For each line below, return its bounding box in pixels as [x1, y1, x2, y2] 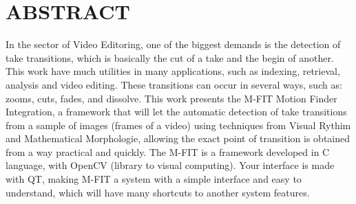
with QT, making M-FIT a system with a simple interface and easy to [6, 172, 302, 186]
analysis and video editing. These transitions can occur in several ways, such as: [6, 77, 342, 91]
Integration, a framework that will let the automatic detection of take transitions [6, 104, 347, 119]
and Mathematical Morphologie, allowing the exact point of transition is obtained [6, 131, 350, 146]
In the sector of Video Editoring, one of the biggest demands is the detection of [6, 37, 341, 52]
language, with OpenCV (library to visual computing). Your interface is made [6, 158, 335, 172]
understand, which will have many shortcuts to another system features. [6, 185, 310, 199]
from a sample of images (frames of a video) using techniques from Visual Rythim [6, 117, 351, 132]
